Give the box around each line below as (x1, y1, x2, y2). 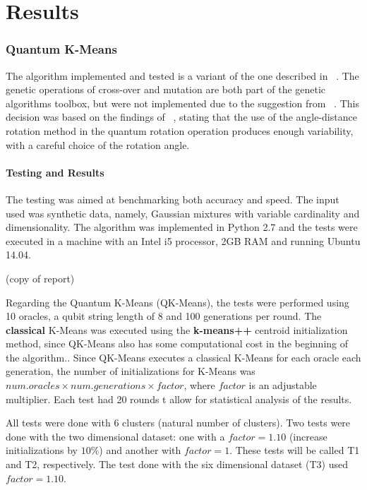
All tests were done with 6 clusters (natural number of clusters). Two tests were (6, 415, 351, 430)
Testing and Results (6, 165, 104, 179)
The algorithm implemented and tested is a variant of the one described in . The (6, 68, 359, 83)
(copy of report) (6, 270, 75, 285)
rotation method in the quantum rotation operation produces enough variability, (6, 123, 354, 138)
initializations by (6, 443, 78, 458)
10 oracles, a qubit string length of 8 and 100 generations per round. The (6, 309, 322, 323)
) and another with (99, 443, 181, 458)
